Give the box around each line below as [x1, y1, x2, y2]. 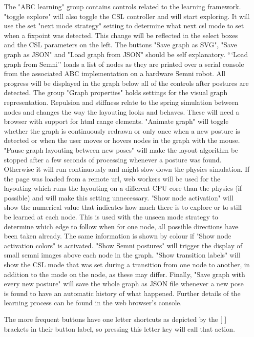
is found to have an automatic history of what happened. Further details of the [4, 288, 241, 298]
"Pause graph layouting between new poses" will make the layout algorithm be [4, 144, 238, 155]
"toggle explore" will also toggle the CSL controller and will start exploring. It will [4, 11, 250, 21]
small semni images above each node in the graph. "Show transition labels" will [4, 250, 240, 260]
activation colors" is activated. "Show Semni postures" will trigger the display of [4, 240, 242, 250]
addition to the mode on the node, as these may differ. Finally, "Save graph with [4, 269, 245, 279]
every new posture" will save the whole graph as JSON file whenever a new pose [4, 278, 244, 289]
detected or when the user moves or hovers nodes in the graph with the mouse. [4, 135, 240, 145]
